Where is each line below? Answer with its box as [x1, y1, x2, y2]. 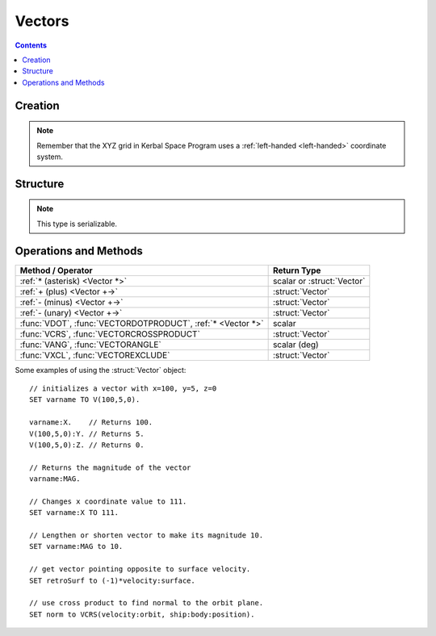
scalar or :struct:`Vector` [272, 275, 366, 287]
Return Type [272, 265, 321, 276]
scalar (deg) [272, 339, 319, 350]
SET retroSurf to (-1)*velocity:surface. [29, 575, 195, 585]
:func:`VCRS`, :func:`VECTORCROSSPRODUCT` [19, 328, 201, 339]
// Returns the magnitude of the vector [29, 462, 191, 472]
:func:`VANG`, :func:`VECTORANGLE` [19, 339, 161, 350]
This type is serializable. [36, 219, 117, 228]
